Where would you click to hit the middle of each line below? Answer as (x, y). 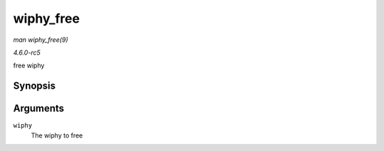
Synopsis (34, 86)
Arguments (39, 109)
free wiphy (29, 66)
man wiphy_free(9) (41, 40)
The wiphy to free (57, 135)
